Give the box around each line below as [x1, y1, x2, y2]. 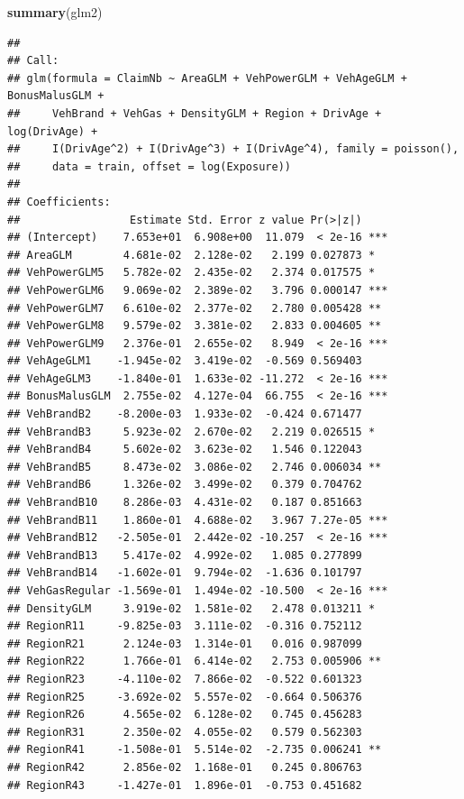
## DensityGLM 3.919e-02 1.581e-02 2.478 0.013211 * [7, 602, 376, 615]
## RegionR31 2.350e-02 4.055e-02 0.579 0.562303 [7, 725, 362, 739]
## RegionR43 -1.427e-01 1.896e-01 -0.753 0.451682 [7, 778, 362, 792]
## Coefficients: [7, 195, 111, 208]
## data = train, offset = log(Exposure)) [7, 160, 291, 173]
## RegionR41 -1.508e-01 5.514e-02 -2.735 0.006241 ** [7, 743, 382, 757]
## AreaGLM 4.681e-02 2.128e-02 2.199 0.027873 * [7, 248, 376, 262]
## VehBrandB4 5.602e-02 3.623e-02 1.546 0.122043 [7, 443, 362, 456]
